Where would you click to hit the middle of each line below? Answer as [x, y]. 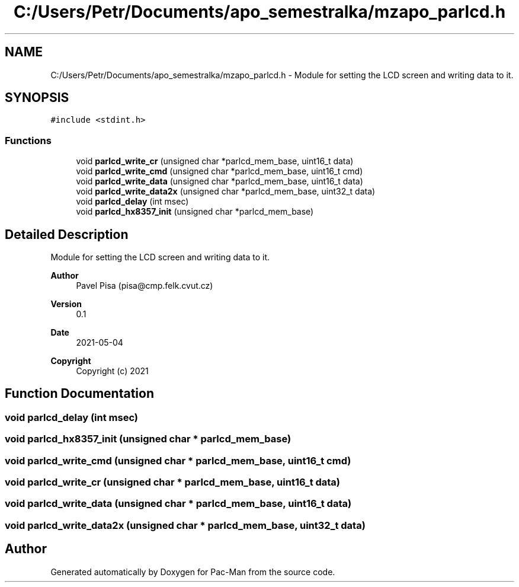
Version [66, 304]
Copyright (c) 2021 [112, 371]
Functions [28, 140]
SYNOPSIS [37, 98]
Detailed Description [67, 234]
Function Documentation [79, 394]
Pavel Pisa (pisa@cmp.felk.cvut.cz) [145, 286]
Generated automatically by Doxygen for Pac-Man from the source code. [193, 572]
